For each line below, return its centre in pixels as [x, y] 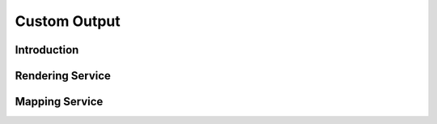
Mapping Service [59, 102]
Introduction [47, 50]
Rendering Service [63, 76]
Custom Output [68, 21]
